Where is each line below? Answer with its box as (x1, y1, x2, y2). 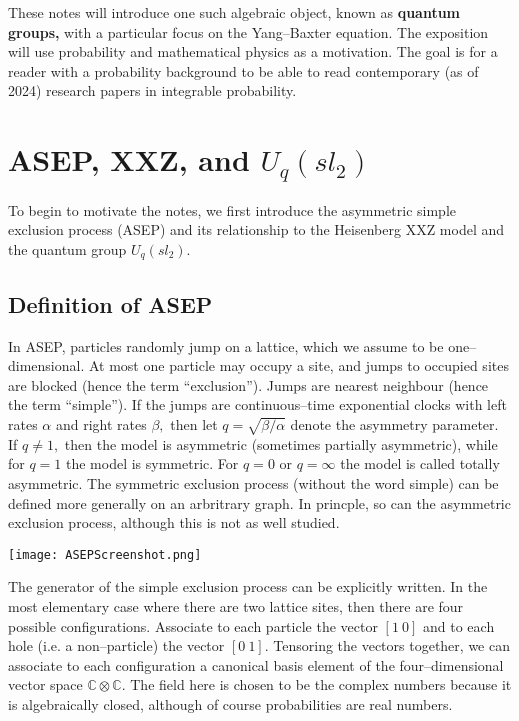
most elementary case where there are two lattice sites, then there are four (8, 596, 464, 617)
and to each (423, 615, 495, 636)
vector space (8, 674, 83, 695)
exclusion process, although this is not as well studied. (8, 512, 340, 533)
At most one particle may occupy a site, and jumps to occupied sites (88, 355, 509, 376)
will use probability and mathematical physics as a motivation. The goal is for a (8, 41, 498, 62)
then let (170, 414, 218, 435)
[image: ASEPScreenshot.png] (8, 547, 202, 562)
